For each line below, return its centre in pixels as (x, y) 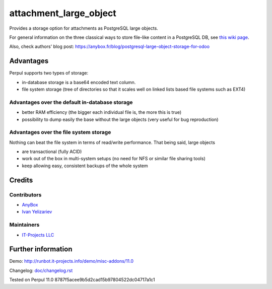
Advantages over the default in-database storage (71, 102)
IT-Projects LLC (38, 235)
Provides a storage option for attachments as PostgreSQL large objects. (84, 28)
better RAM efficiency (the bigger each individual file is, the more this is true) (102, 112)
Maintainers (24, 225)
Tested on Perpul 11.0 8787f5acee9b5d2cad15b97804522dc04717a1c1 (82, 280)
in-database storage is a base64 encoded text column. (79, 82)
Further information (41, 249)
